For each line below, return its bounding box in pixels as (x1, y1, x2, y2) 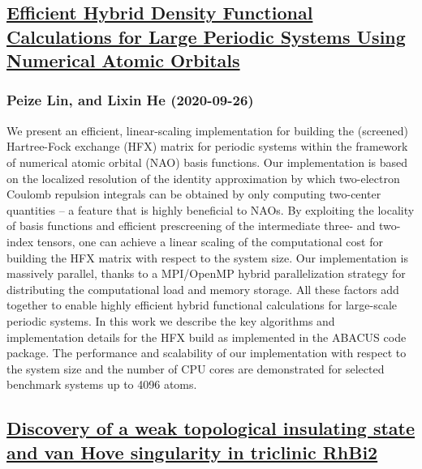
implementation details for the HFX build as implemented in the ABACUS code (6, 328, 407, 345)
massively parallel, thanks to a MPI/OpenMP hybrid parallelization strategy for (6, 265, 406, 282)
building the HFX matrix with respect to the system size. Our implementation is (6, 249, 408, 266)
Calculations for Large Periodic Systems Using (6, 23, 406, 49)
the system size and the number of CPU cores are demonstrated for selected (6, 360, 385, 377)
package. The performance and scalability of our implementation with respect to (6, 344, 407, 361)
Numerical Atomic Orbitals (6, 48, 240, 73)
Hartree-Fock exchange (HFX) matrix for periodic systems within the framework (6, 138, 408, 155)
